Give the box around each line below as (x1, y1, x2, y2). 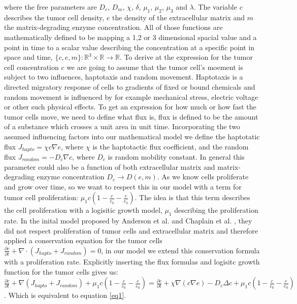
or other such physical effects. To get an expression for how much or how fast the (4, 101, 256, 112)
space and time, (4, 52, 53, 62)
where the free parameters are (4, 2, 97, 12)
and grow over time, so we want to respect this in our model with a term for (4, 181, 242, 192)
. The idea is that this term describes (135, 192, 250, 203)
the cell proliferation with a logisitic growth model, (4, 205, 162, 215)
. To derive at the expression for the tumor (119, 52, 253, 62)
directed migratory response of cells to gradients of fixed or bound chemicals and (4, 81, 255, 92)
